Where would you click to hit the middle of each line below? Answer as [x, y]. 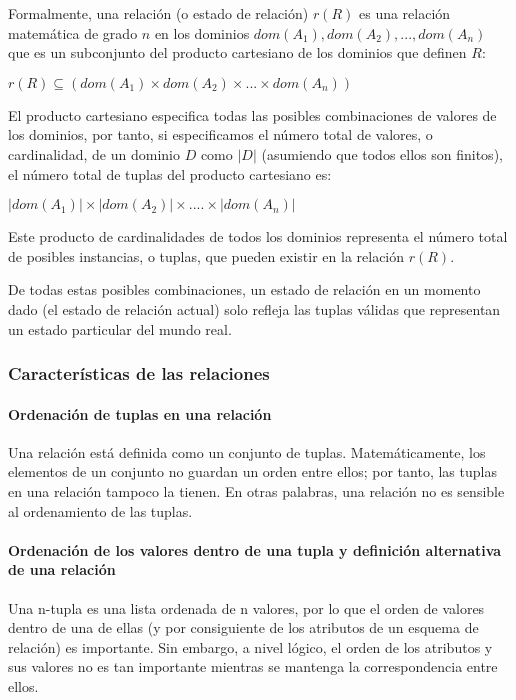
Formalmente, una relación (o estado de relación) [158, 13]
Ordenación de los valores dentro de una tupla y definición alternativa [255, 549]
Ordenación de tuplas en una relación [140, 413]
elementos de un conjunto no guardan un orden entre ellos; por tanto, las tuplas [252, 471]
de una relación [62, 569]
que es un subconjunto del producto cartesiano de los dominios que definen [237, 52]
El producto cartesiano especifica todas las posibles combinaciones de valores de [252, 114]
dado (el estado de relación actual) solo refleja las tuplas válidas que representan [254, 308]
